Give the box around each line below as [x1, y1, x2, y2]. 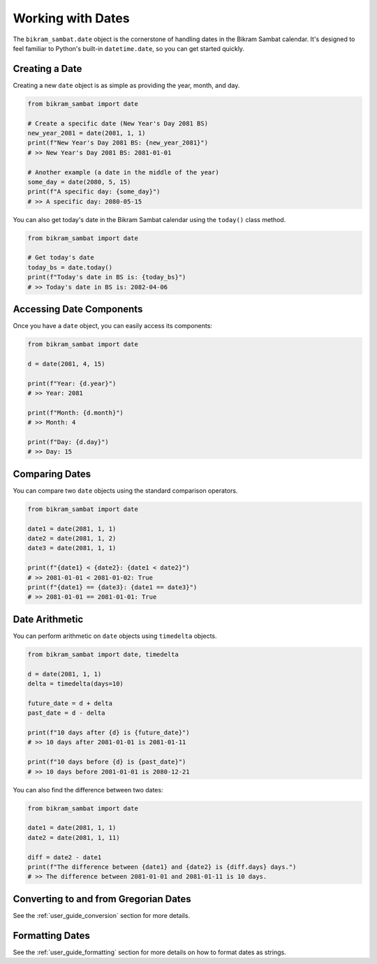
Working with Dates [13, 10, 130, 26]
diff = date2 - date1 [27, 853, 102, 861]
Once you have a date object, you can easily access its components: [13, 322, 213, 330]
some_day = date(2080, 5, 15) [27, 178, 131, 186]
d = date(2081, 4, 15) [27, 359, 105, 368]
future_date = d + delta [27, 699, 113, 707]
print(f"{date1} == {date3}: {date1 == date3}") [27, 584, 198, 591]
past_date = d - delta [27, 709, 105, 717]
